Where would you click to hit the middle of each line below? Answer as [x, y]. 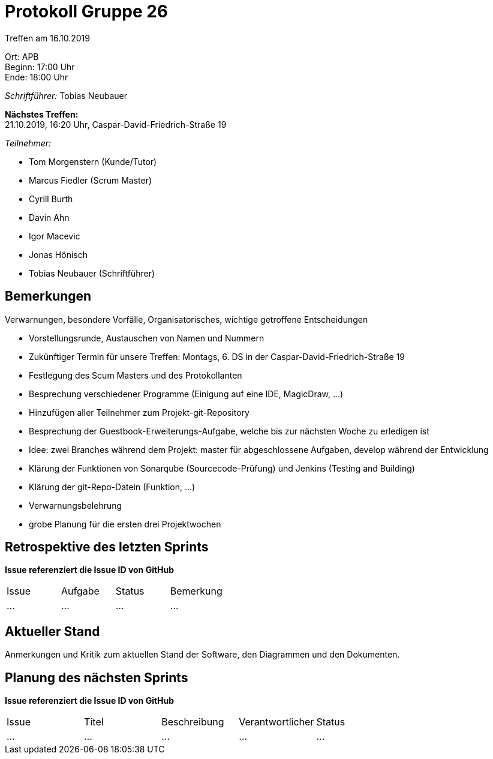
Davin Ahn [49, 217]
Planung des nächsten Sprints [97, 677]
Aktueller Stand [52, 631]
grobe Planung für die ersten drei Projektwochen [125, 524]
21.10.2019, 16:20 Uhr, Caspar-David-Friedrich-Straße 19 [116, 124]
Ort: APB [22, 56]
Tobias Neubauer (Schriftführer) [92, 273]
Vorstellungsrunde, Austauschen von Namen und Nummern [147, 338]
